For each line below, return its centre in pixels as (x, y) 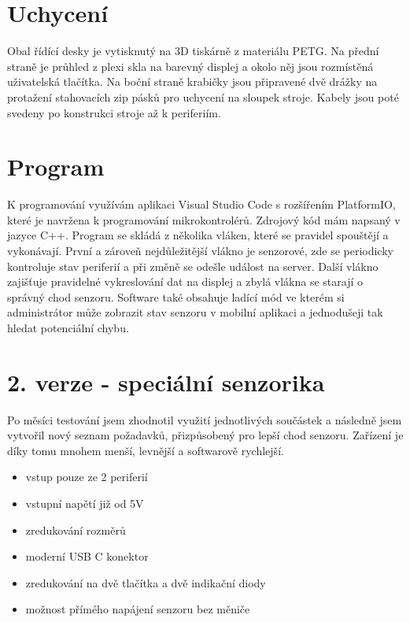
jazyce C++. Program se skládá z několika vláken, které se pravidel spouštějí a (198, 235)
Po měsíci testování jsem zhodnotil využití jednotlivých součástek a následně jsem (205, 419)
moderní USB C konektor (87, 556)
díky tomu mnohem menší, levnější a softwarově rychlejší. (146, 450)
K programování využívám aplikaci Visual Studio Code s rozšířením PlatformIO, (201, 204)
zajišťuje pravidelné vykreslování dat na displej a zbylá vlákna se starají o (185, 281)
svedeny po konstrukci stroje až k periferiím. (114, 112)
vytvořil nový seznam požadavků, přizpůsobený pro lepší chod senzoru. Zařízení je (205, 435)
